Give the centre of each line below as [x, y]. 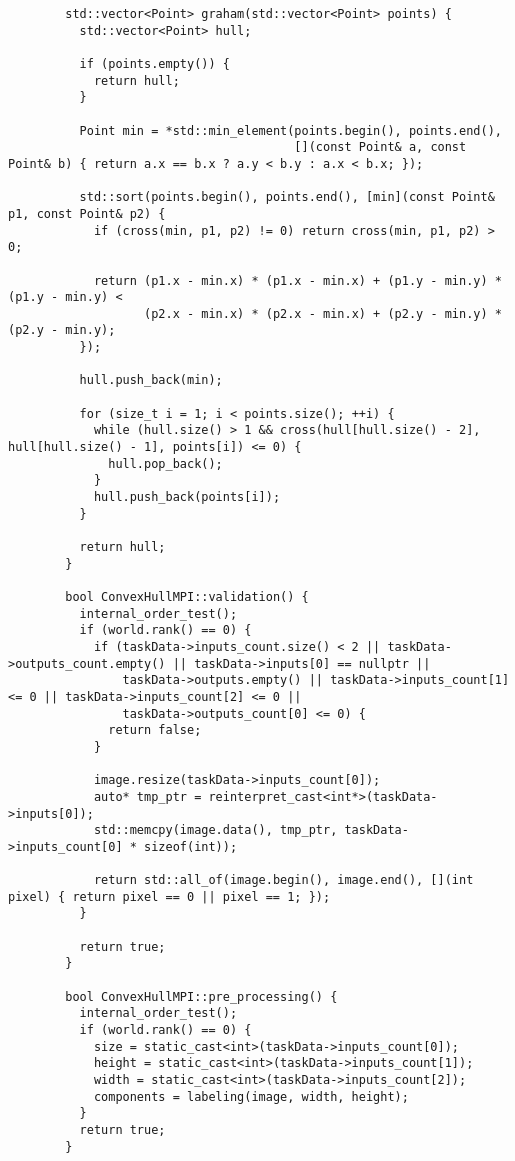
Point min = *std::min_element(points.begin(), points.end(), [290, 130]
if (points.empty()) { [154, 63]
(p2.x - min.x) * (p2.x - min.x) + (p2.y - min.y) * [323, 313]
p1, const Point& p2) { [87, 213]
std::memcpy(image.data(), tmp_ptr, [215, 830]
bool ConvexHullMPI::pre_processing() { [201, 996]
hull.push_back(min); [151, 380]
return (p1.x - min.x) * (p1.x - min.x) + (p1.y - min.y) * [297, 280]
